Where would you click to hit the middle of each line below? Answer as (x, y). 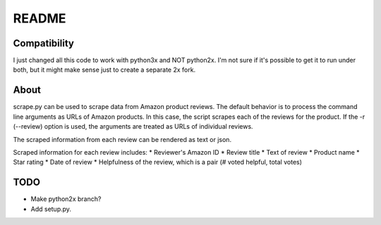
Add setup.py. (51, 209)
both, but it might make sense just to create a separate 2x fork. (104, 70)
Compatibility (43, 43)
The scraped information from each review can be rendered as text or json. (122, 139)
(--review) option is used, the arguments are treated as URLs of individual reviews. (133, 127)
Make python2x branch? (66, 199)
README (40, 18)
